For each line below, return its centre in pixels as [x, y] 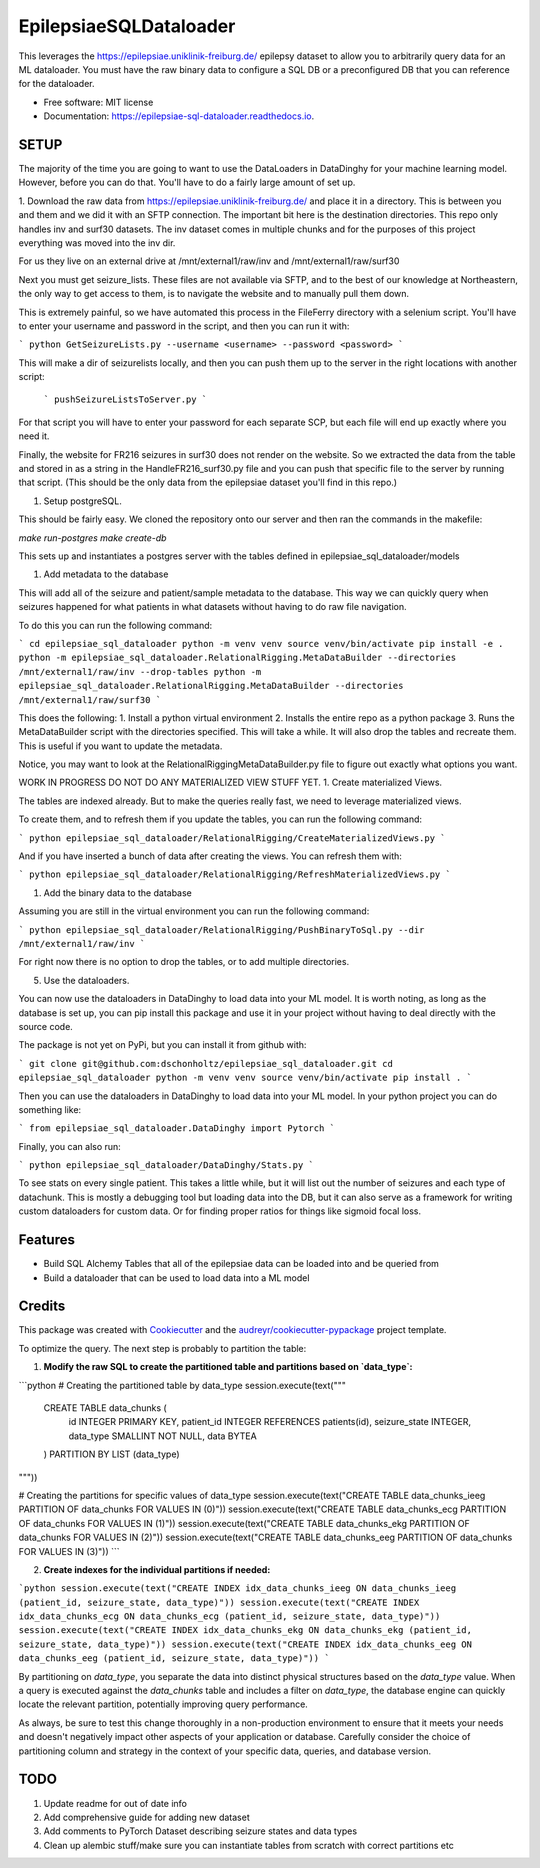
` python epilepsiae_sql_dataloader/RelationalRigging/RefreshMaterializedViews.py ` [235, 874]
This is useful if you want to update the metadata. [120, 746]
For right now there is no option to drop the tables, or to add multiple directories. [184, 962]
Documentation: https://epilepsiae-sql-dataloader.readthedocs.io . [179, 116]
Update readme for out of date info [115, 1803]
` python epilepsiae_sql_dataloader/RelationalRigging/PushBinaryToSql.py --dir [221, 929]
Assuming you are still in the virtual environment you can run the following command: [194, 911]
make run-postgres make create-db [92, 537]
